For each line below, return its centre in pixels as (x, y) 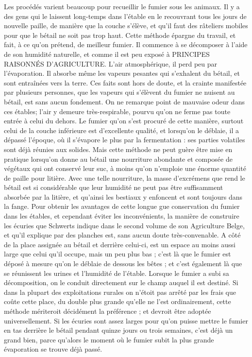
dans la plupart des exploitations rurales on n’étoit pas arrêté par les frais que (120, 292)
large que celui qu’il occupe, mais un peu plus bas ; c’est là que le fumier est (118, 254)
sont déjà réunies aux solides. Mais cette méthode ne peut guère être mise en (118, 149)
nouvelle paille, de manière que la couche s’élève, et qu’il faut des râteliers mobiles (126, 25)
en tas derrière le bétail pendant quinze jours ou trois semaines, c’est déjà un (118, 330)
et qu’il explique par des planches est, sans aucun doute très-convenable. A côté (122, 235)
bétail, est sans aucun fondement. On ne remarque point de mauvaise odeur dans (124, 101)
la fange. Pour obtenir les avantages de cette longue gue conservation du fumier (122, 206)
